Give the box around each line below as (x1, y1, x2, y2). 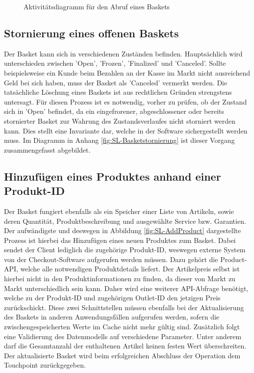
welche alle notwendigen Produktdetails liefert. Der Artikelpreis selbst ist (20, 264, 240, 274)
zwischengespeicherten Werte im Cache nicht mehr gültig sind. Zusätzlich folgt (4, 321, 240, 332)
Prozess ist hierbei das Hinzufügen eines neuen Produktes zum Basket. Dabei (4, 235, 236, 245)
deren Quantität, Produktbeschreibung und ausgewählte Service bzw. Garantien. (4, 215, 246, 226)
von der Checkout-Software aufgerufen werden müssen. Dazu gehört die (4, 254, 218, 264)
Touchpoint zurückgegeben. (4, 360, 86, 370)
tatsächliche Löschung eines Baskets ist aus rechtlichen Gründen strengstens (4, 87, 232, 97)
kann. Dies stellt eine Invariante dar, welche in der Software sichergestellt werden (4, 125, 248, 135)
